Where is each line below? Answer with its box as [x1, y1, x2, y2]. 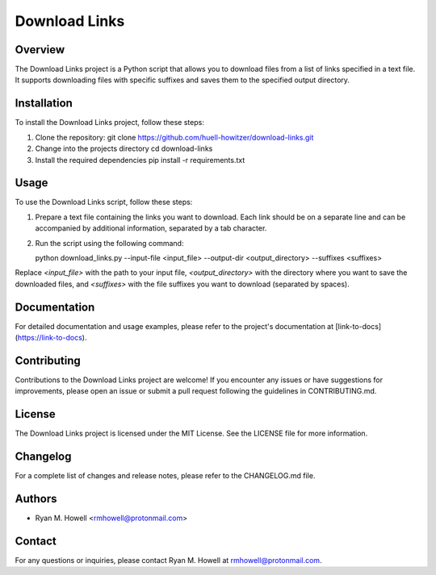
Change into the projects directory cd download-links [35, 144, 213, 153]
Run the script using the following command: [35, 238, 184, 248]
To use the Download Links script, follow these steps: [15, 198, 193, 207]
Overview [15, 43, 65, 56]
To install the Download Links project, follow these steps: [15, 118, 205, 127]
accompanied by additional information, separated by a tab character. [35, 223, 267, 233]
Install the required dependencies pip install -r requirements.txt [35, 155, 245, 165]
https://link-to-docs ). [17, 333, 87, 343]
